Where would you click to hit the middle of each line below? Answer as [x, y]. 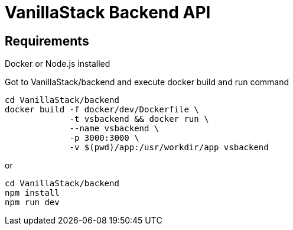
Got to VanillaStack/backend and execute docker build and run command [147, 82]
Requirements [47, 41]
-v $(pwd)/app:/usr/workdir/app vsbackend [169, 148]
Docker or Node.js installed [58, 64]
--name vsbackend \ [114, 129]
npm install [32, 193]
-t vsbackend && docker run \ [139, 119]
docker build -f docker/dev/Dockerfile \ [102, 110]
